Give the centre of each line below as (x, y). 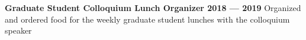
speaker (18, 30)
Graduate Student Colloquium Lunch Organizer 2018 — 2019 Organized (153, 8)
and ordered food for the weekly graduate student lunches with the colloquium (147, 19)
